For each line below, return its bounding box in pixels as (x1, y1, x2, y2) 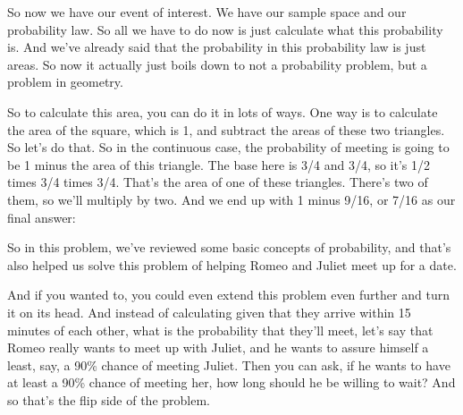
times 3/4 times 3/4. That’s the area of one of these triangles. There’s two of (7, 173, 428, 191)
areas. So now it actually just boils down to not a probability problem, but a (7, 55, 427, 73)
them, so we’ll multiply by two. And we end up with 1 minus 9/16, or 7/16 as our (7, 190, 456, 208)
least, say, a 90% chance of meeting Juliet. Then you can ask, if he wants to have (7, 355, 450, 374)
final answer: (7, 207, 76, 226)
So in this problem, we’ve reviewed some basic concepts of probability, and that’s (7, 238, 451, 257)
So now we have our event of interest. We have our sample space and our (7, 3, 407, 21)
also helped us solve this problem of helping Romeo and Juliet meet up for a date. (7, 255, 457, 274)
